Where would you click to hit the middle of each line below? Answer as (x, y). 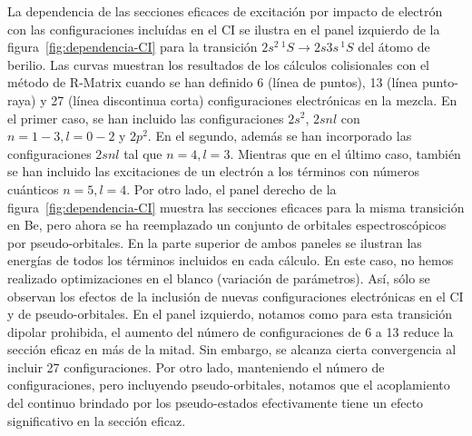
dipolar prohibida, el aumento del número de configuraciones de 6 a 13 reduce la (231, 331)
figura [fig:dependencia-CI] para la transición (133, 47)
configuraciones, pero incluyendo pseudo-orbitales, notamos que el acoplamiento (229, 385)
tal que (143, 153)
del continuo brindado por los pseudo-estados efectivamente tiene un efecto (216, 403)
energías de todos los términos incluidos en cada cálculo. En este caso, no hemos (231, 260)
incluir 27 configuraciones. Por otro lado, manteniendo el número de (196, 367)
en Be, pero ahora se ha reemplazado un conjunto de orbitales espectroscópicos (227, 225)
